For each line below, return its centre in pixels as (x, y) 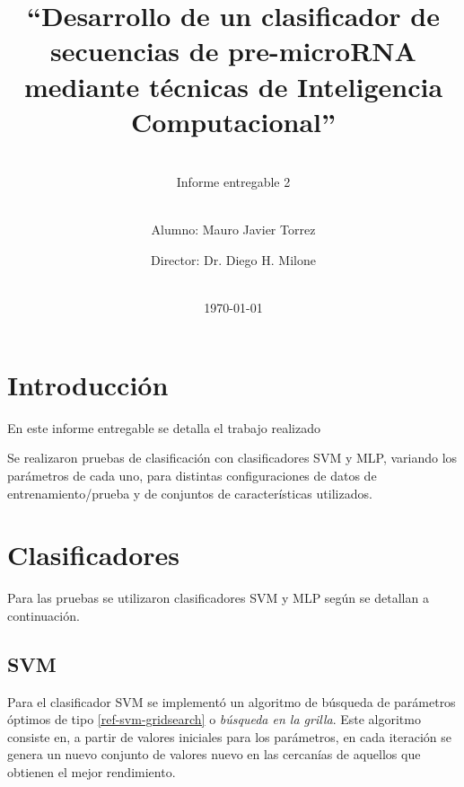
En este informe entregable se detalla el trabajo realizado (164, 427)
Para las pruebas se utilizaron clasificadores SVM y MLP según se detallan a (218, 598)
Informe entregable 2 (233, 182)
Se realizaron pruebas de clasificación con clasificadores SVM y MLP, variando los (232, 458)
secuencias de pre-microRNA (233, 51)
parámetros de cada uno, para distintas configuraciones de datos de (192, 475)
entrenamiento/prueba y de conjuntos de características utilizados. (190, 493)
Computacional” (233, 121)
